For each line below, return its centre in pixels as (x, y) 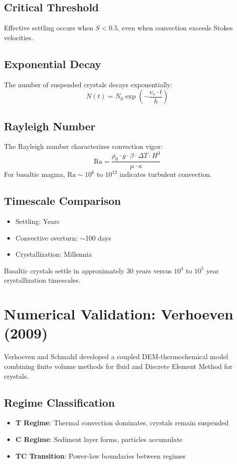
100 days (98, 237)
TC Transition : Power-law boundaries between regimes (100, 455)
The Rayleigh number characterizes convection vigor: (83, 146)
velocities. (19, 37)
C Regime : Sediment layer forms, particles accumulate (99, 439)
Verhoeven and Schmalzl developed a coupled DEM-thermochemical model (116, 356)
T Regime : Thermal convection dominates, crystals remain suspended (122, 423)
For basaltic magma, (35, 174)
